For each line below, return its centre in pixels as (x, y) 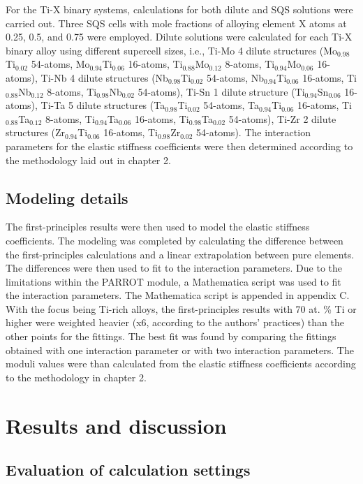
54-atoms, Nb (235, 77)
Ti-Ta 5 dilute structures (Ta (103, 105)
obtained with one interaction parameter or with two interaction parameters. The (180, 350)
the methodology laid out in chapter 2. (88, 160)
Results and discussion (116, 425)
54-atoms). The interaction (253, 132)
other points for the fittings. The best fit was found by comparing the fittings (171, 336)
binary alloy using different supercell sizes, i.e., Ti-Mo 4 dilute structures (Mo (172, 50)
